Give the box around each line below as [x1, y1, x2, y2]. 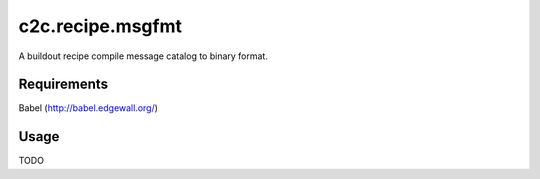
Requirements [18, 76, 109, 93]
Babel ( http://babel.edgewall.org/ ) [18, 102, 159, 114]
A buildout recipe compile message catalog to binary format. [18, 50, 269, 62]
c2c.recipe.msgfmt [18, 15, 182, 37]
